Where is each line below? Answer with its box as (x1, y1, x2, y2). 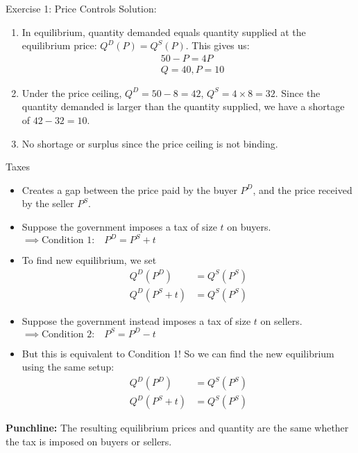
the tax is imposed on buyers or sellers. (6, 434, 172, 448)
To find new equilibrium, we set (22, 253, 157, 267)
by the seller (22, 196, 74, 211)
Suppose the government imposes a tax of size (22, 220, 217, 233)
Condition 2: (41, 329, 95, 339)
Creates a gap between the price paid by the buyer (22, 182, 237, 197)
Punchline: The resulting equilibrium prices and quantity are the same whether (6, 420, 349, 435)
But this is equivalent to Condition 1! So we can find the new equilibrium (22, 346, 334, 360)
